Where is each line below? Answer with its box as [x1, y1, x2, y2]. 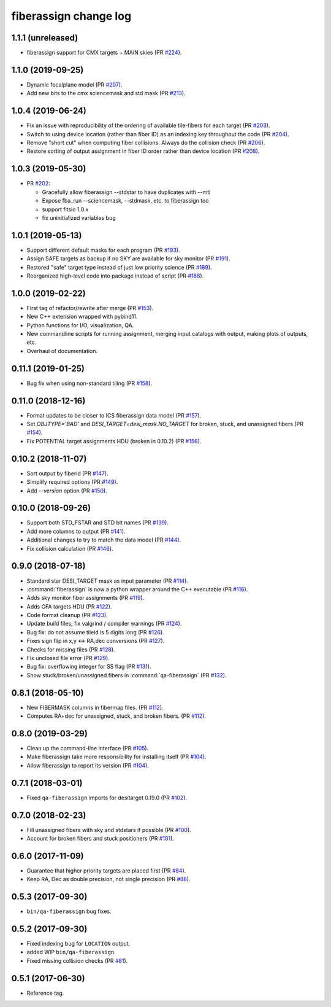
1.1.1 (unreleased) [11, 33, 78, 43]
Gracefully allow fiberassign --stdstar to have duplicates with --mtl [42, 188, 211, 196]
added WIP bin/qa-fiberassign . [26, 949, 116, 956]
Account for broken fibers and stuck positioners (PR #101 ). [26, 834, 175, 842]
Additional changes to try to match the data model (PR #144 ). [26, 536, 181, 543]
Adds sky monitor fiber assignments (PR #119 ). [26, 594, 145, 602]
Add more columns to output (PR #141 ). [26, 527, 126, 535]
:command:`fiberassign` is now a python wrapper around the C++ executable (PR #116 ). [26, 585, 248, 593]
